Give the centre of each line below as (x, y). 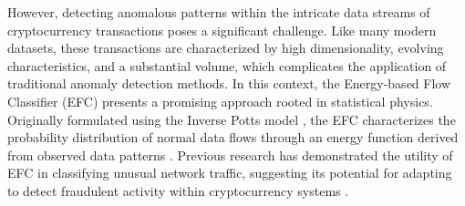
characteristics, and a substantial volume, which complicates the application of (227, 65)
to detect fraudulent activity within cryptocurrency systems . (178, 190)
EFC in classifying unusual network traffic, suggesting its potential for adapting (230, 173)
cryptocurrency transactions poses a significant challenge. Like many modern (222, 30)
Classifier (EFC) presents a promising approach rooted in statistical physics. (220, 101)
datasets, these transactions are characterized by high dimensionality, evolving (226, 48)
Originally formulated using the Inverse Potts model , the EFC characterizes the (232, 119)
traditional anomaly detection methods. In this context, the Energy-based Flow (229, 83)
